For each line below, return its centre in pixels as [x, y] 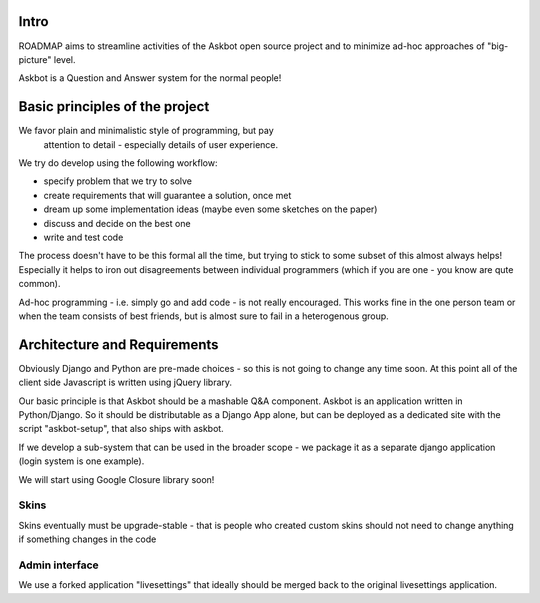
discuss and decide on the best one [117, 223]
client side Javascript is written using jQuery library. [125, 382]
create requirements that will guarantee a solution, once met [167, 195]
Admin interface [58, 565]
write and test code [83, 237]
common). [39, 284]
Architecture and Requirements [118, 344]
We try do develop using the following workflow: [118, 162]
